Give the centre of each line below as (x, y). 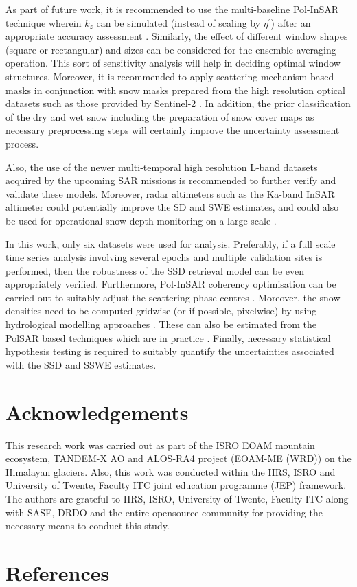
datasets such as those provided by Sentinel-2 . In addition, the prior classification (178, 103)
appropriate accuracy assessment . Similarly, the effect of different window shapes (177, 36)
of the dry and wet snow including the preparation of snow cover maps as (160, 116)
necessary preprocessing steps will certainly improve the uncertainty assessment (173, 130)
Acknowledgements (97, 412)
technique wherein (44, 22)
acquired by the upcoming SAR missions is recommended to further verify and (171, 180)
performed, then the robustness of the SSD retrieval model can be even (155, 270)
